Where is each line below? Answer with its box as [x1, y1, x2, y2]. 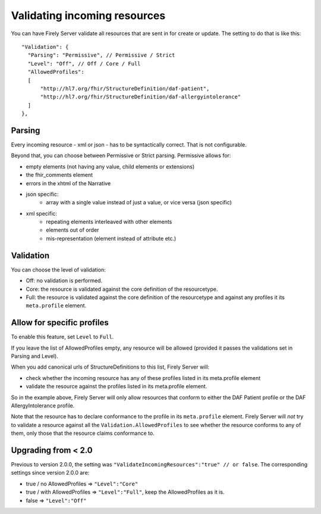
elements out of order [46, 226, 99, 233]
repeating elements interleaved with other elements [46, 218, 172, 226]
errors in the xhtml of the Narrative [26, 179, 111, 187]
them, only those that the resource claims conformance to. [11, 429, 155, 437]
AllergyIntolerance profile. [11, 402, 75, 409]
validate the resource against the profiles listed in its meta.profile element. [26, 383, 207, 390]
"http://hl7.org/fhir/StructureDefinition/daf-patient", [40, 85, 210, 92]
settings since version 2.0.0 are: [11, 469, 90, 476]
